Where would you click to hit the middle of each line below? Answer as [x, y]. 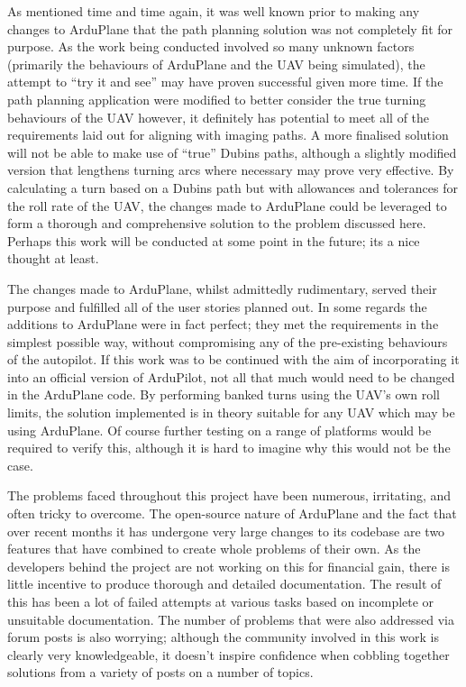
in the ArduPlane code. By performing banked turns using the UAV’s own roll [224, 394]
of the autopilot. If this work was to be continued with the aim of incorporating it [233, 359]
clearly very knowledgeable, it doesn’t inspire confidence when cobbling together [228, 654]
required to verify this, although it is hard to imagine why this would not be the [229, 448]
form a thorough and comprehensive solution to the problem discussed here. [217, 223]
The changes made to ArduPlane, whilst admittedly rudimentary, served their [222, 288]
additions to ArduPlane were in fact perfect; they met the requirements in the [223, 324]
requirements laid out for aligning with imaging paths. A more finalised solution [228, 135]
